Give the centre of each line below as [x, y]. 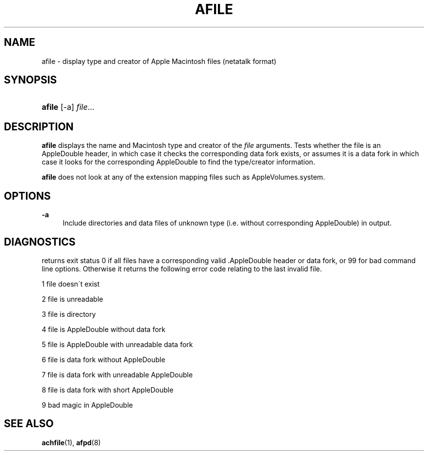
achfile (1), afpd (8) [71, 442]
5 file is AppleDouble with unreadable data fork [117, 344]
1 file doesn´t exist [71, 284]
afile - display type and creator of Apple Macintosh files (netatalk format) [159, 61]
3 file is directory [69, 314]
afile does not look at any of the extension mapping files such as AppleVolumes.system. [183, 177]
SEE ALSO [29, 424]
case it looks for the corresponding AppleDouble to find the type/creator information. [178, 162]
